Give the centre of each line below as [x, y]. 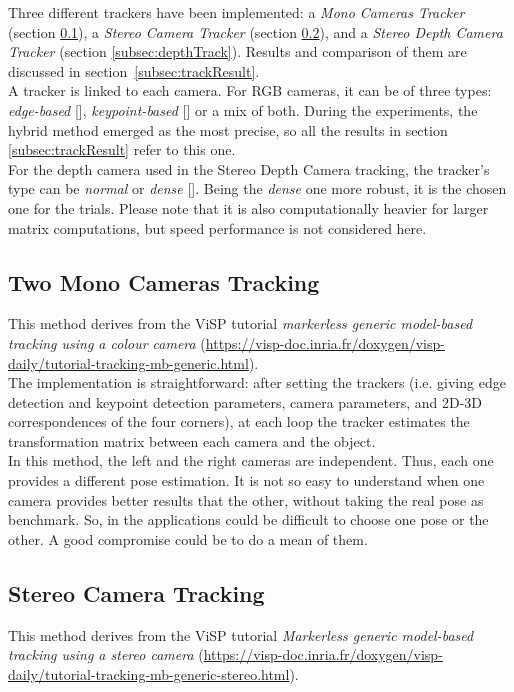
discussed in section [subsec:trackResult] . [134, 70]
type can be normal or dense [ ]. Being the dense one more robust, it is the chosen [257, 188]
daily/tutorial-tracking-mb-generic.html [128, 362]
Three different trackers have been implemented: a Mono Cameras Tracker [236, 12]
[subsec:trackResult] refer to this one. [122, 149]
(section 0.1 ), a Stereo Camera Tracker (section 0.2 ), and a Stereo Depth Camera [255, 31]
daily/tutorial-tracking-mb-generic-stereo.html [149, 673]
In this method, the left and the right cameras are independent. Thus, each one [251, 460]
